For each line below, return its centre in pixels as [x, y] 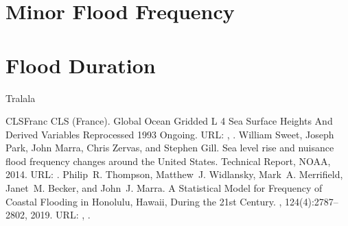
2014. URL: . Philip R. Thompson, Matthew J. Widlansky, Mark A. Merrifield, [174, 174]
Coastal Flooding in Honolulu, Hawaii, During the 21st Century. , [144, 201]
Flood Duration [81, 65]
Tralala [21, 98]
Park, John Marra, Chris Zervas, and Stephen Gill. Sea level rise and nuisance [170, 148]
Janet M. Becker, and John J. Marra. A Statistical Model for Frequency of [164, 188]
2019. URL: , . [60, 215]
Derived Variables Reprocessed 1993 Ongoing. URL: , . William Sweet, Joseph [170, 134]
